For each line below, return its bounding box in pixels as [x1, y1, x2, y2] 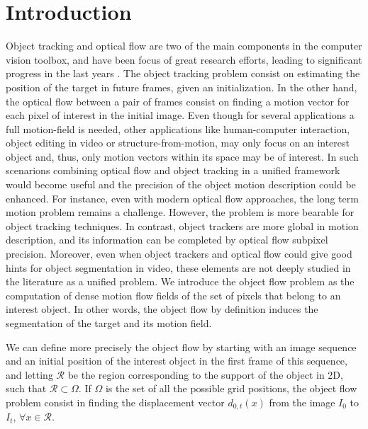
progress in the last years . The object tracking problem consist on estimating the [6, 66, 360, 81]
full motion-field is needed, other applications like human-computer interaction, [6, 121, 350, 136]
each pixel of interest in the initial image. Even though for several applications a [6, 108, 355, 122]
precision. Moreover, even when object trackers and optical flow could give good [6, 246, 352, 261]
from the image [269, 394, 335, 409]
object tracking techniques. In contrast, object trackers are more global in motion [6, 218, 359, 233]
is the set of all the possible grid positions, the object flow [105, 381, 357, 396]
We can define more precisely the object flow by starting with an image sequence [6, 339, 357, 354]
